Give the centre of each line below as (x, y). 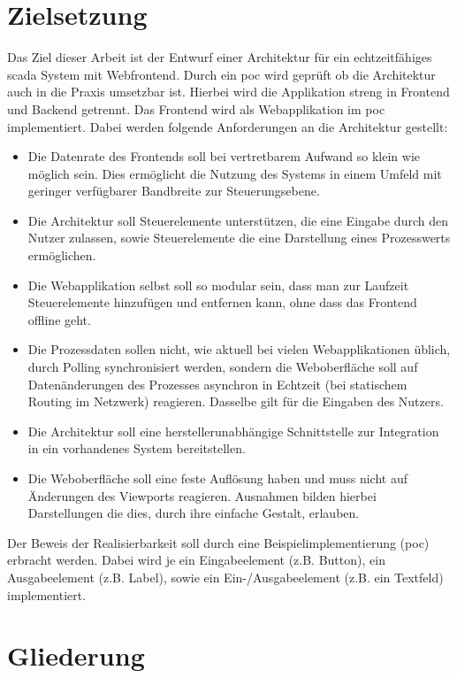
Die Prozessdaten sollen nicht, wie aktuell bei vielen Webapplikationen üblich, (239, 349)
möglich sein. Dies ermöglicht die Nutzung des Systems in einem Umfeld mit (235, 173)
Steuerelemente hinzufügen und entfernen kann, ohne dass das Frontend (222, 302)
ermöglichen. (62, 255)
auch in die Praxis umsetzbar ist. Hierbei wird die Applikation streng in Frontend (228, 92)
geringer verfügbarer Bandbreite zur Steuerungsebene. (174, 191)
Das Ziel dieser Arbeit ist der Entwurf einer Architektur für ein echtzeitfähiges (220, 57)
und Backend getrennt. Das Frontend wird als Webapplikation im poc (196, 108)
